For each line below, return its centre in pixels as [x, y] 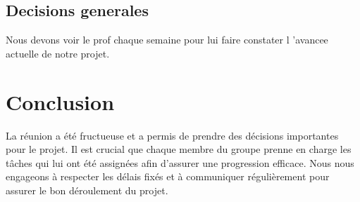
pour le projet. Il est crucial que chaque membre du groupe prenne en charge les [179, 149]
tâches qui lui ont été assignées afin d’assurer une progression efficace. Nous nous [180, 162]
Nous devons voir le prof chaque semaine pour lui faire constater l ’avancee [167, 40]
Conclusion [60, 101]
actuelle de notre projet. [58, 53]
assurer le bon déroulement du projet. [87, 190]
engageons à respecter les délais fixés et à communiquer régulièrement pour [168, 176]
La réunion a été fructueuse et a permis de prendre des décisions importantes [172, 135]
